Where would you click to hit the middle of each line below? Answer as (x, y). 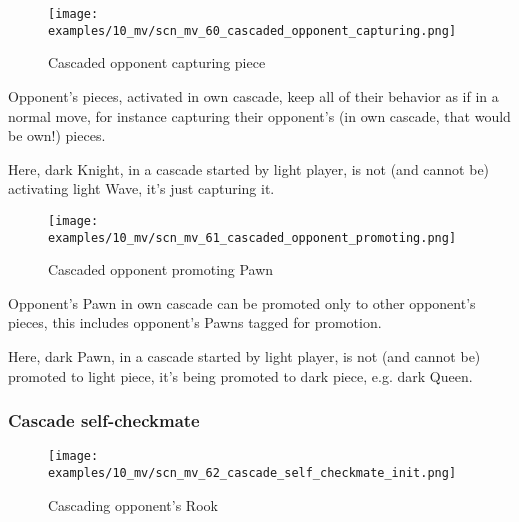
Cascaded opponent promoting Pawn (161, 269)
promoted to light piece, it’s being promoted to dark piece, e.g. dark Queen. (240, 375)
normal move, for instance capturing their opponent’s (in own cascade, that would (259, 115)
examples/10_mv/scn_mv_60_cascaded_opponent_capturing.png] (252, 30)
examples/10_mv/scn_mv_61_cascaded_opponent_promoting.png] (252, 237)
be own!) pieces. (57, 135)
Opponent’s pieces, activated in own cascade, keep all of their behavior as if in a (253, 95)
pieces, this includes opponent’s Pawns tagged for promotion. (195, 322)
